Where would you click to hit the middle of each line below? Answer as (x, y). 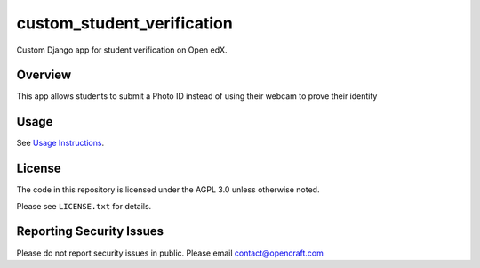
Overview (44, 75)
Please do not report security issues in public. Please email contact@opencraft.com (170, 253)
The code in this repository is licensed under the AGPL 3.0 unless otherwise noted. (168, 190)
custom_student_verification (124, 23)
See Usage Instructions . (60, 143)
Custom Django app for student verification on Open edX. (122, 50)
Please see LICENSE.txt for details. (84, 206)
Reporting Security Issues (90, 231)
